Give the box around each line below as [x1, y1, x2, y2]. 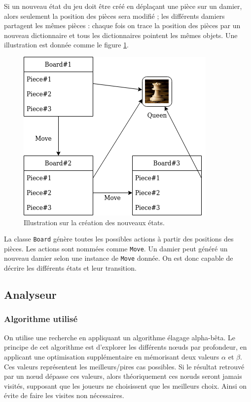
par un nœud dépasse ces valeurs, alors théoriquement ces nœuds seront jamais [4, 371, 242, 381]
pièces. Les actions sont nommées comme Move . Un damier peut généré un [4, 243, 228, 253]
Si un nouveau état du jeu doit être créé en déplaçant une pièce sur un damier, [4, 1, 242, 11]
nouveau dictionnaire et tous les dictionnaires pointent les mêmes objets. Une [4, 30, 238, 40]
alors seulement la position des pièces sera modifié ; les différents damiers [4, 10, 225, 21]
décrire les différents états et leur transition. [4, 263, 137, 273]
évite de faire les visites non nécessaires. [4, 390, 124, 401]
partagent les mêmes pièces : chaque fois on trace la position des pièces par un [4, 20, 241, 31]
